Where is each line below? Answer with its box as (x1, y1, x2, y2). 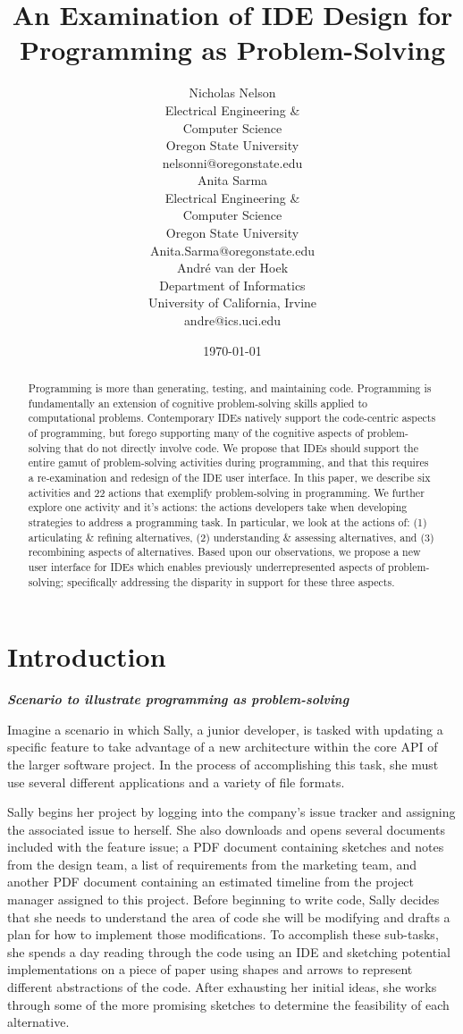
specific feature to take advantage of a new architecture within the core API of (7, 737, 438, 756)
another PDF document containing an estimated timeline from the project (7, 872, 415, 891)
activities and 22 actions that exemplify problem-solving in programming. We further (28, 484, 425, 500)
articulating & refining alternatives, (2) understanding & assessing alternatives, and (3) (28, 529, 434, 544)
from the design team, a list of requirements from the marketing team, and (7, 854, 417, 873)
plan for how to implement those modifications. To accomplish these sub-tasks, (7, 925, 439, 944)
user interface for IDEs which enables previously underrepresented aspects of (28, 559, 385, 574)
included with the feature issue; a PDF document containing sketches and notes (7, 837, 444, 856)
